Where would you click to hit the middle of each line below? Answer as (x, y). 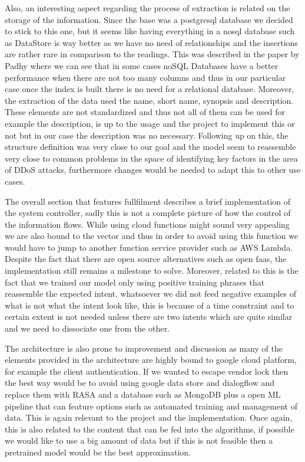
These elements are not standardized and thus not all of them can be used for (145, 112)
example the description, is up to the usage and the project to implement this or (150, 123)
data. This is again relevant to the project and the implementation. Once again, (149, 417)
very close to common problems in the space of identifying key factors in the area (151, 158)
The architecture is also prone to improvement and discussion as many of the (144, 348)
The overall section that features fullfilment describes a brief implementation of (148, 201)
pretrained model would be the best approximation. (98, 452)
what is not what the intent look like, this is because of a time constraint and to (150, 305)
